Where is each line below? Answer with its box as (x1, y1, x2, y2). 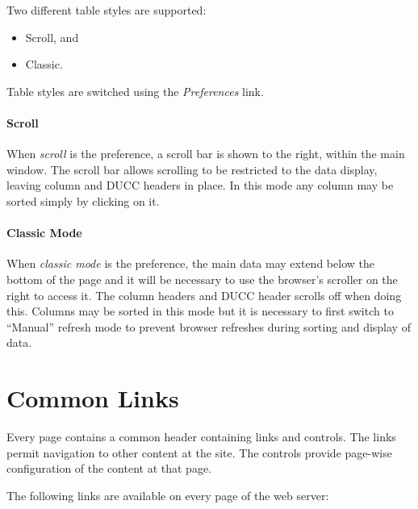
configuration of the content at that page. (6, 460, 212, 477)
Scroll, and (25, 28, 79, 45)
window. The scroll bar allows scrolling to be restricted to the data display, (6, 161, 378, 177)
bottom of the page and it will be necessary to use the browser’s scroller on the (6, 270, 398, 287)
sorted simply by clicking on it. (6, 192, 160, 209)
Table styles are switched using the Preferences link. (6, 82, 264, 99)
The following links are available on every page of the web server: (6, 486, 329, 503)
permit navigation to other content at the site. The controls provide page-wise (6, 444, 392, 461)
